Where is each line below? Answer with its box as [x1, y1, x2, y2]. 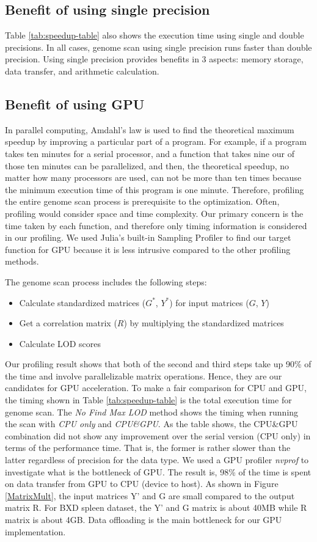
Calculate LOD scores [19, 337, 101, 350]
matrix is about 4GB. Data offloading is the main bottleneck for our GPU [5, 513, 282, 526]
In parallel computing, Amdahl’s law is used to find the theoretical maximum [5, 123, 294, 136]
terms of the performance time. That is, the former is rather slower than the [5, 441, 291, 454]
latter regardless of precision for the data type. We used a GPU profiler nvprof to [5, 453, 309, 466]
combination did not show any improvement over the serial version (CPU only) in [5, 429, 311, 442]
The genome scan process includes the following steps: [5, 275, 207, 288]
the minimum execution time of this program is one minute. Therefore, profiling [5, 183, 304, 196]
